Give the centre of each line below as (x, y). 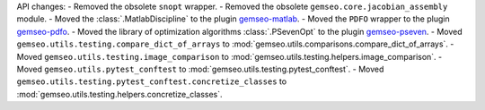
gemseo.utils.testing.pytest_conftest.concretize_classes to (152, 81)
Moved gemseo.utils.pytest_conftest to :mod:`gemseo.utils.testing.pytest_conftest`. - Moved (200, 69)
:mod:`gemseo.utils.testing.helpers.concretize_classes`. (120, 94)
